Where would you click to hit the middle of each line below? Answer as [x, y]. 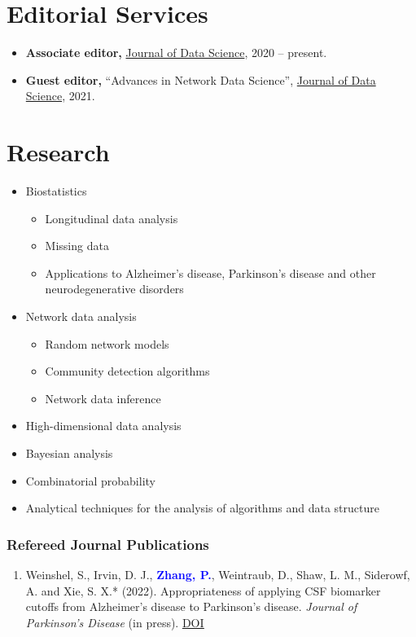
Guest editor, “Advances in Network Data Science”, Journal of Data [201, 79]
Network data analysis [81, 316]
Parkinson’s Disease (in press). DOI [115, 622]
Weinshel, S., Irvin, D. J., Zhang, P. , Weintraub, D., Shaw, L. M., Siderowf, [218, 574]
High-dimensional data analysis [103, 426]
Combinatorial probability [90, 480]
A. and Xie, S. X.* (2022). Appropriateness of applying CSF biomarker [203, 590]
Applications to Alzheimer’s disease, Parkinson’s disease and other [210, 272]
